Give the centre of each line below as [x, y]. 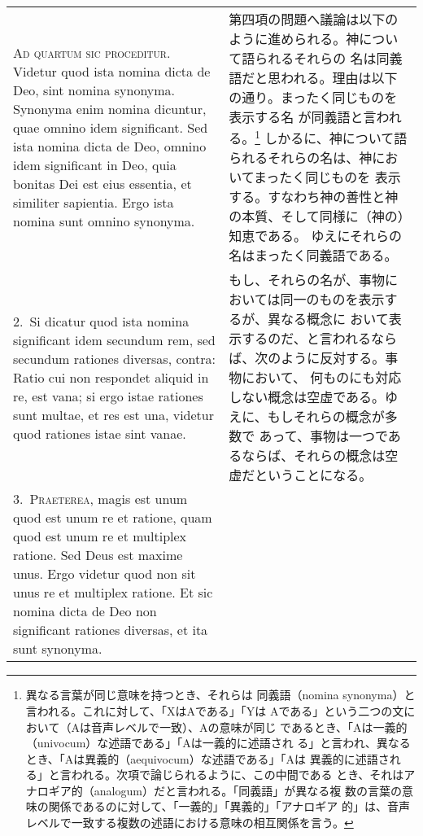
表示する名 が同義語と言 [303, 117]
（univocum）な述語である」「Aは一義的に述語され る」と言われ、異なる [218, 743]
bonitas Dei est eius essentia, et [102, 184]
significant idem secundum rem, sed [114, 339]
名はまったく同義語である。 [313, 256]
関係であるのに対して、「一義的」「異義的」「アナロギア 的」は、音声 [229, 806]
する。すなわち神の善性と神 [314, 197]
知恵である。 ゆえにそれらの [316, 236]
